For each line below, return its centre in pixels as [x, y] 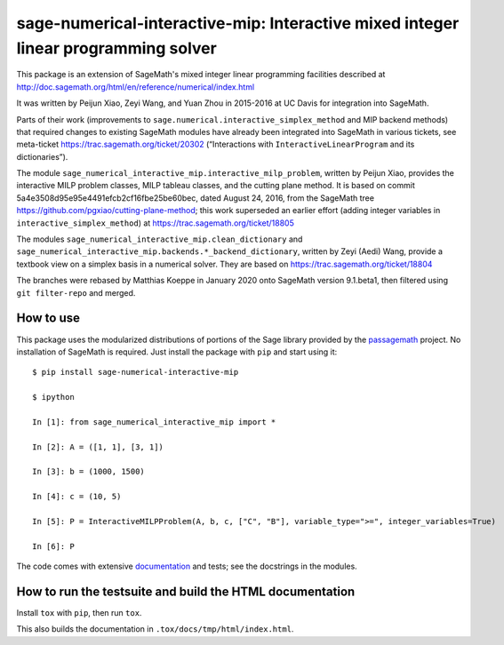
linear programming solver [116, 48]
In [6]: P [53, 546]
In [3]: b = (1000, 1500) [89, 472]
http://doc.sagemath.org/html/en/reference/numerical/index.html [136, 87]
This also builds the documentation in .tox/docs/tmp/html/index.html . [155, 629]
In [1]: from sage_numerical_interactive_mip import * [154, 422]
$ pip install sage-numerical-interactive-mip [136, 372]
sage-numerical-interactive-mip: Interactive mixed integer [238, 23]
